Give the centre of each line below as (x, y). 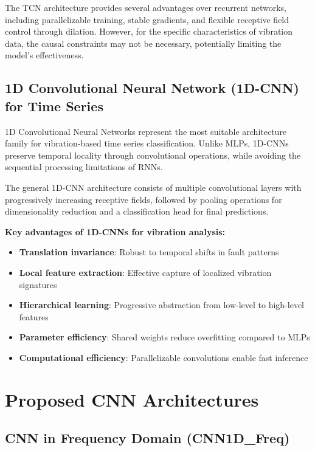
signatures (38, 284)
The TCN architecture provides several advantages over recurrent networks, (146, 7)
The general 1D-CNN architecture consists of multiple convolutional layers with (153, 187)
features (34, 316)
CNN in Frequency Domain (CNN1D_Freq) (147, 438)
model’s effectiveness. (44, 55)
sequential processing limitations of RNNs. (84, 167)
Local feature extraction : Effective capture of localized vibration (145, 272)
